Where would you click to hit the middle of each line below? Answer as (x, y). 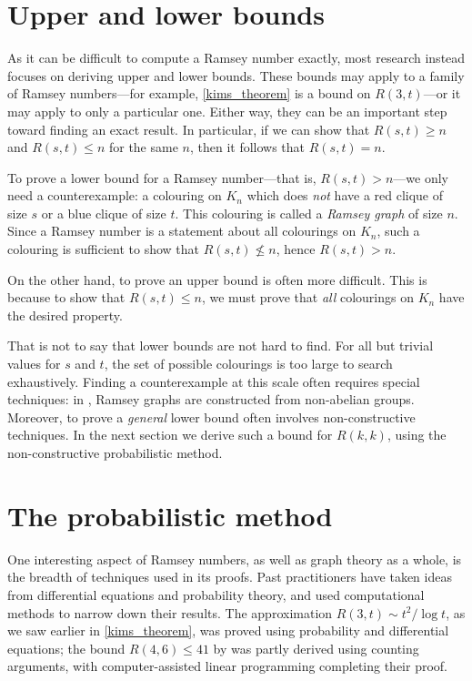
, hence (296, 249)
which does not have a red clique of (345, 195)
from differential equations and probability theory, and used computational (216, 594)
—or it (442, 93)
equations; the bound (66, 648)
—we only (421, 177)
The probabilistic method (170, 515)
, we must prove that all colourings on (307, 297)
